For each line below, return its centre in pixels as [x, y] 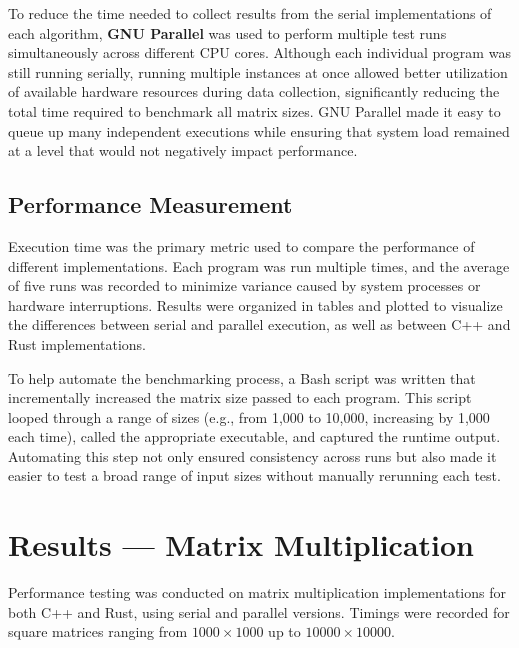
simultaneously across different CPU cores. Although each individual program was [259, 52]
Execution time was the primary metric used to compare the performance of [241, 245]
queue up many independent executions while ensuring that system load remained [259, 130]
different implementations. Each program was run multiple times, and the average [259, 265]
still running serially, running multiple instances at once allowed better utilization [258, 71]
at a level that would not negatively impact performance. [183, 150]
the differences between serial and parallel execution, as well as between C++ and [259, 324]
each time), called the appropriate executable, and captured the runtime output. [254, 436]
